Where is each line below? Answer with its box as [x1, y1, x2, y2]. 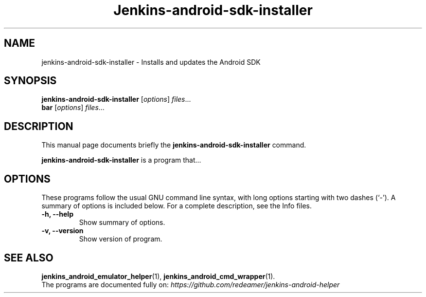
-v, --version [41, 226, 84, 235]
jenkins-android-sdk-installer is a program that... [41, 156, 201, 165]
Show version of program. [79, 235, 162, 243]
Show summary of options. [79, 218, 165, 227]
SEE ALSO [4, 251, 53, 264]
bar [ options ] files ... [41, 103, 105, 112]
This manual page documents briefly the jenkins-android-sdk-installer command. [41, 141, 306, 149]
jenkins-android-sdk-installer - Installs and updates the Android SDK [41, 57, 261, 66]
